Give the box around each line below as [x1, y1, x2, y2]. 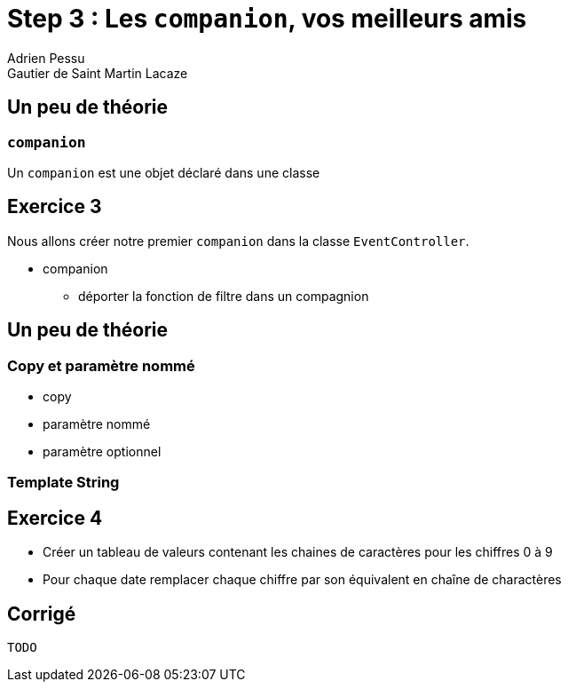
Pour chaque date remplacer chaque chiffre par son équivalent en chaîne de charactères [43, 572, 562, 588]
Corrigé [7, 602, 76, 625]
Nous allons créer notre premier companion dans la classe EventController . [7, 233, 469, 249]
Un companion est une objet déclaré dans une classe [7, 164, 320, 180]
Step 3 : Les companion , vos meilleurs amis [7, 4, 527, 34]
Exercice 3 [7, 195, 102, 218]
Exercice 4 [7, 506, 103, 529]
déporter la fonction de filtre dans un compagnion [78, 288, 369, 304]
